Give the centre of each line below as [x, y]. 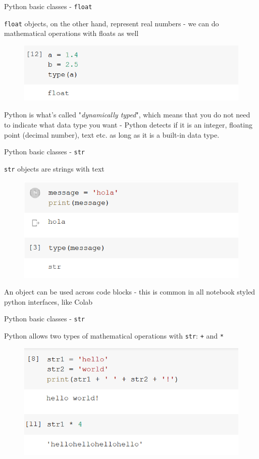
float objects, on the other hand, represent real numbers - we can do [112, 23]
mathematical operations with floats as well [71, 33]
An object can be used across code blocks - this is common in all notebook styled [130, 292]
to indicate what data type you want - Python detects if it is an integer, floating [128, 124]
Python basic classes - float [48, 6]
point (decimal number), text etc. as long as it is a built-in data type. [112, 134]
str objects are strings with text [54, 168]
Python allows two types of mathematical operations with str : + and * [114, 335]
